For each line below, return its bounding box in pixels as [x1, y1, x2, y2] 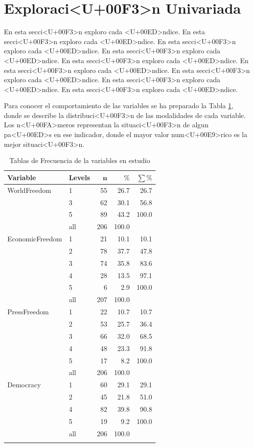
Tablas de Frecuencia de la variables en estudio [9, 155, 150, 165]
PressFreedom [7, 306, 49, 317]
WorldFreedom [7, 185, 51, 195]
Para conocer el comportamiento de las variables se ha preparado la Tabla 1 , [4, 100, 233, 111]
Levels [69, 172, 90, 182]
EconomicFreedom [7, 234, 62, 244]
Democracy [7, 379, 41, 390]
